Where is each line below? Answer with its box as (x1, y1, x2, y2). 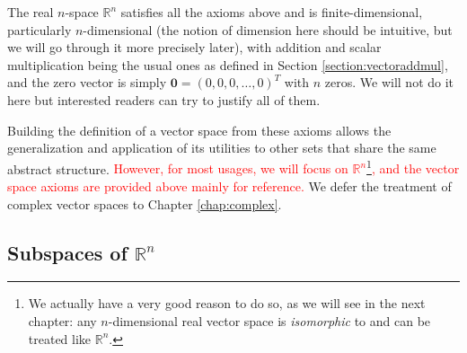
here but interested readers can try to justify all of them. (7, 90, 321, 109)
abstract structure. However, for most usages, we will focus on (7, 159, 348, 178)
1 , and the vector (366, 156, 460, 178)
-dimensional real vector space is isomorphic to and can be (108, 311, 431, 330)
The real (7, 3, 54, 21)
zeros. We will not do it (324, 73, 454, 92)
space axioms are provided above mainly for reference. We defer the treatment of (7, 177, 452, 195)
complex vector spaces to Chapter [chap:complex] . (7, 194, 282, 213)
